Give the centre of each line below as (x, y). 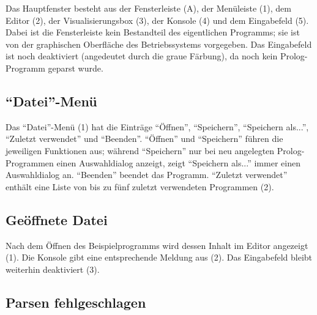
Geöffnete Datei (57, 219)
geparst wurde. (76, 68)
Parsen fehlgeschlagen (76, 302)
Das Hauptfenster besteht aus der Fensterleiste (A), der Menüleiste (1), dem (148, 8)
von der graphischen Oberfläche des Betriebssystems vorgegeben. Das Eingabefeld (159, 44)
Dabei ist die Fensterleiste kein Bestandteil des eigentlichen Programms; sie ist (153, 32)
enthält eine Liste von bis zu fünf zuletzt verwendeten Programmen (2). (140, 186)
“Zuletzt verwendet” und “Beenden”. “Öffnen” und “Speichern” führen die (144, 139)
